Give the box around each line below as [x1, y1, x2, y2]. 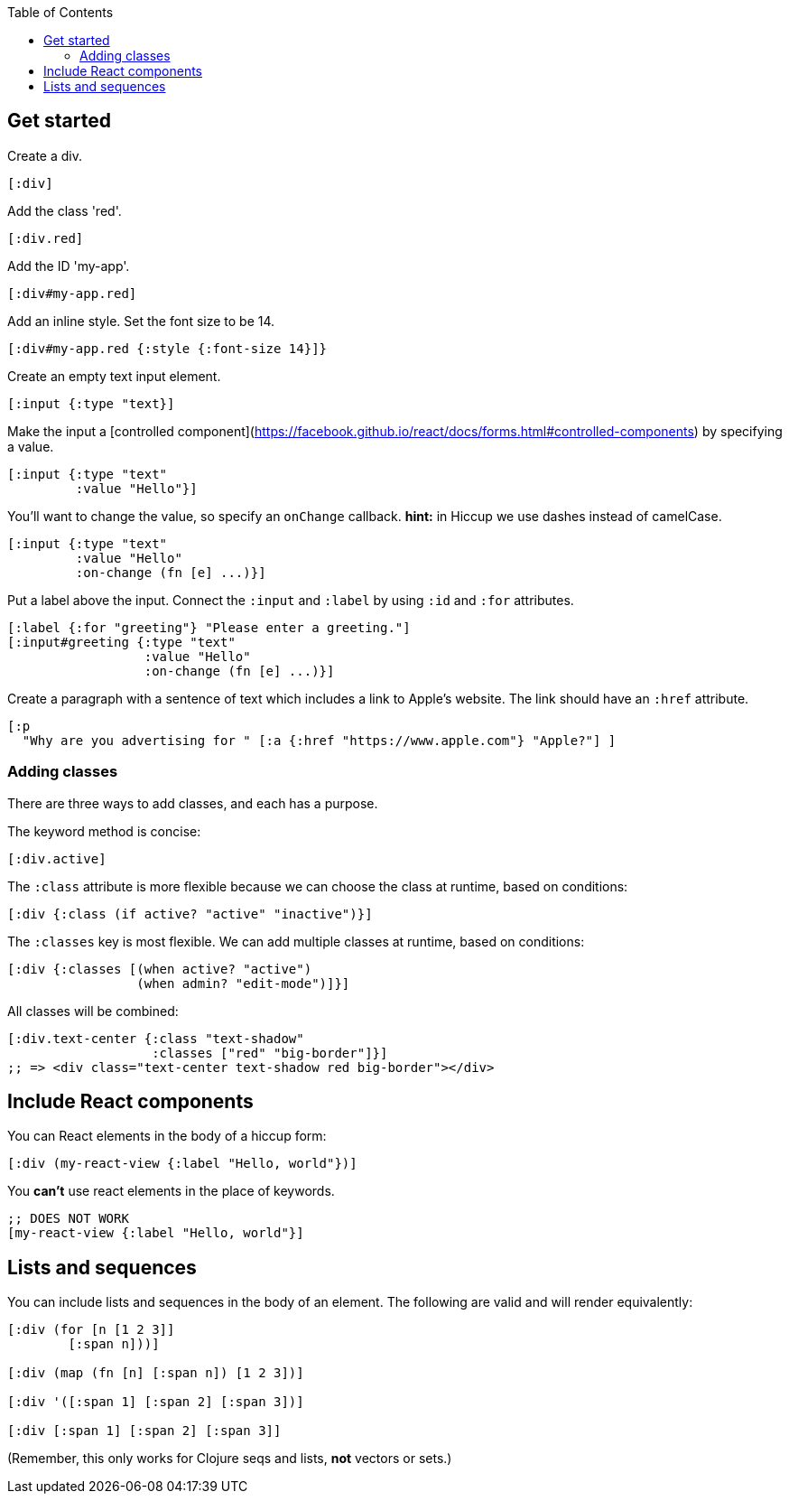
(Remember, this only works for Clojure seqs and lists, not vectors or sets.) [7, 1450, 452, 1467]
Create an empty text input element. [7, 368, 221, 384]
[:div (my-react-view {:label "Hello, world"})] [7, 1156, 357, 1171]
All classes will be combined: [7, 1002, 179, 1019]
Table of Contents [7, 5, 114, 20]
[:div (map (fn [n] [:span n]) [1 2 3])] [7, 1366, 304, 1381]
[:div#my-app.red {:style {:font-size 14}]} [7, 340, 328, 356]
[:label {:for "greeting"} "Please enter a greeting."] [7, 620, 411, 635]
